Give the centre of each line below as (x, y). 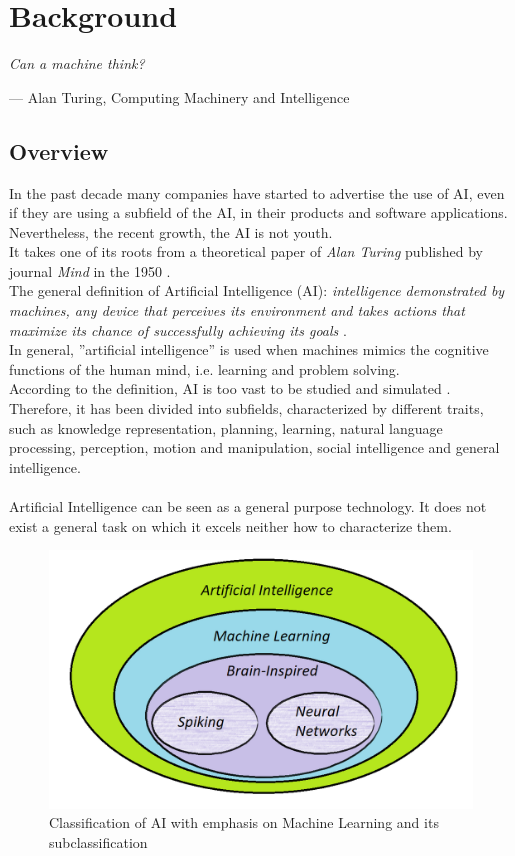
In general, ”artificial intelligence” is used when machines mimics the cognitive (249, 349)
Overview (59, 150)
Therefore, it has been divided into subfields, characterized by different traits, (246, 408)
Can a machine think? (77, 63)
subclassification (98, 841)
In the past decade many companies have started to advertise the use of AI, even (257, 192)
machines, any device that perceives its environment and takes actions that (237, 310)
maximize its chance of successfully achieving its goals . (178, 329)
